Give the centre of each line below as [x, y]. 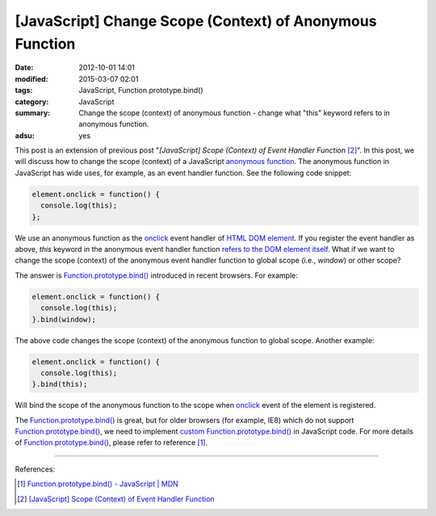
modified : [31, 79]
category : [32, 102]
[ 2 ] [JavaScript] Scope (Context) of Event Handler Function [116, 499]
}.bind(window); [64, 319]
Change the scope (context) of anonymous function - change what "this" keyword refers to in [235, 112]
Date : [24, 68]
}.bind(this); [60, 384]
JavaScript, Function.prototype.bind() [141, 90]
